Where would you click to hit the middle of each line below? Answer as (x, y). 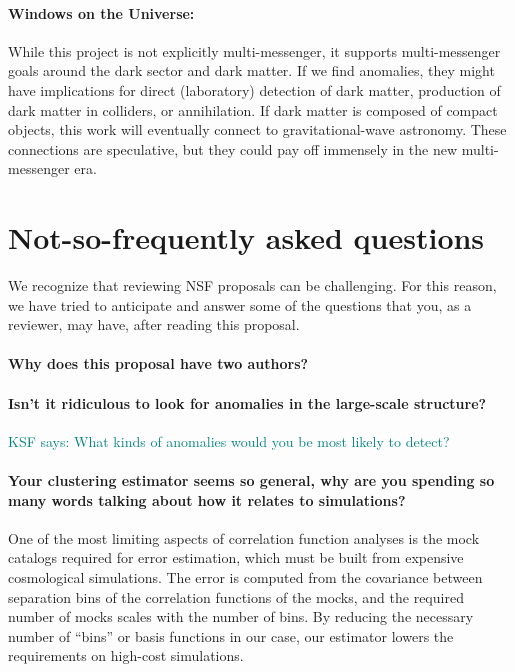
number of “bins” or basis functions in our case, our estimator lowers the (231, 635)
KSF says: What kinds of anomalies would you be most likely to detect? (229, 440)
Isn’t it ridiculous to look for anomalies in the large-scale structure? (247, 402)
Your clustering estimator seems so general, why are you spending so (251, 480)
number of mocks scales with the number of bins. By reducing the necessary (241, 616)
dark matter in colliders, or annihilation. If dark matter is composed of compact (253, 109)
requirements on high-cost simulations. (126, 655)
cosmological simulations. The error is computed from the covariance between (245, 577)
